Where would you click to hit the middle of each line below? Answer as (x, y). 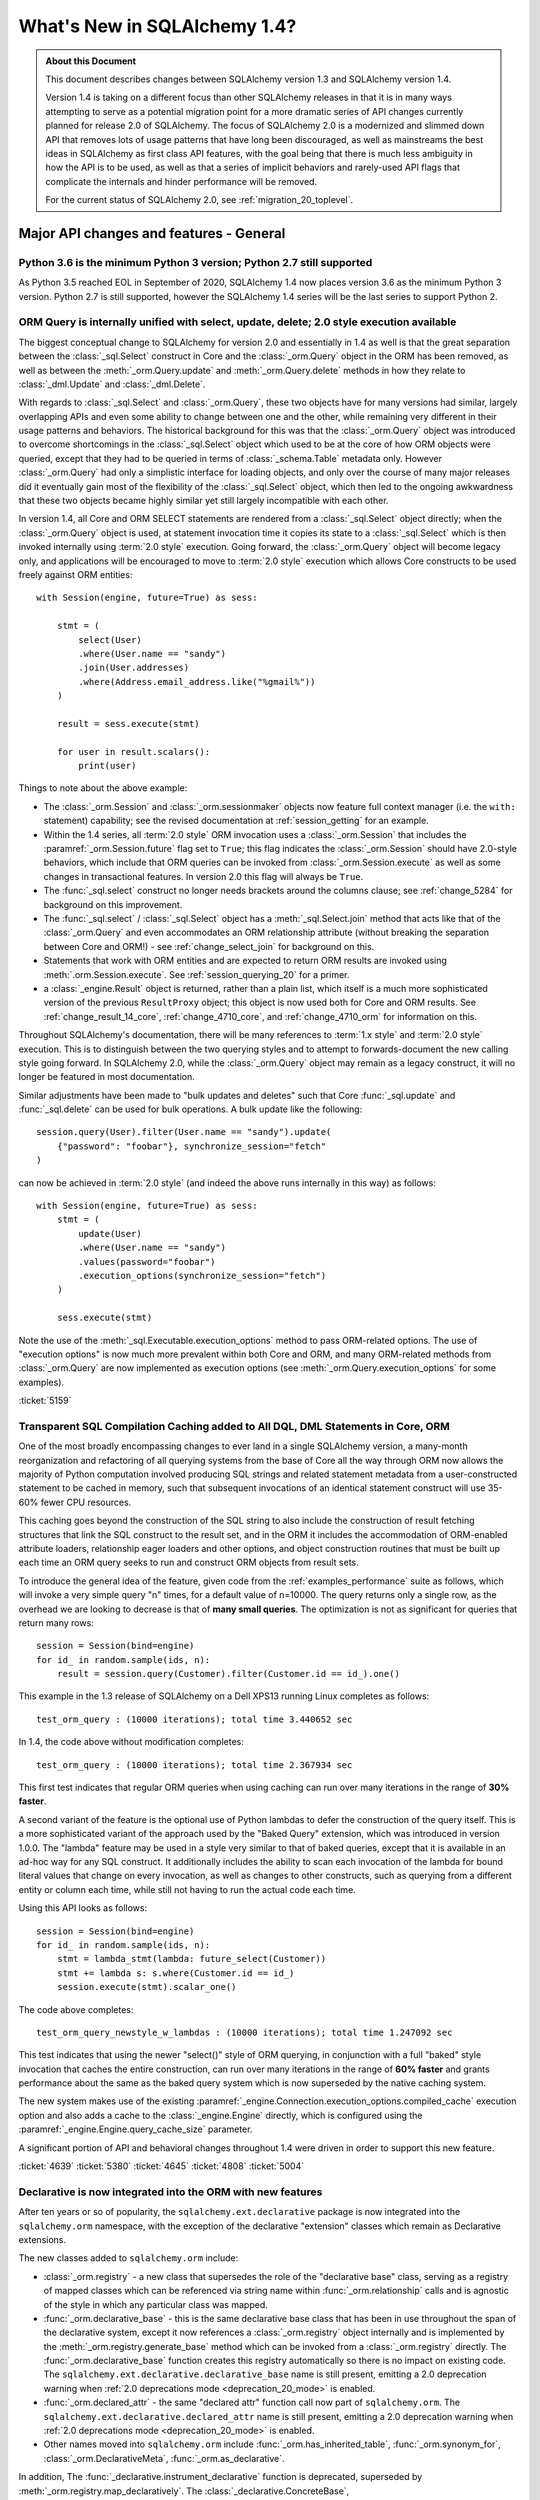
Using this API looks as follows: (83, 1908)
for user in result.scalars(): (133, 751)
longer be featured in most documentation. (106, 1077)
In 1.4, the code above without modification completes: (131, 1742)
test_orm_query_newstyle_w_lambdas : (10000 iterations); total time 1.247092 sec (244, 2032)
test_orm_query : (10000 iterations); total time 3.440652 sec (194, 1719)
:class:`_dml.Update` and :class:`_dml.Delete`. (112, 384)
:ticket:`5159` (45, 1401)
